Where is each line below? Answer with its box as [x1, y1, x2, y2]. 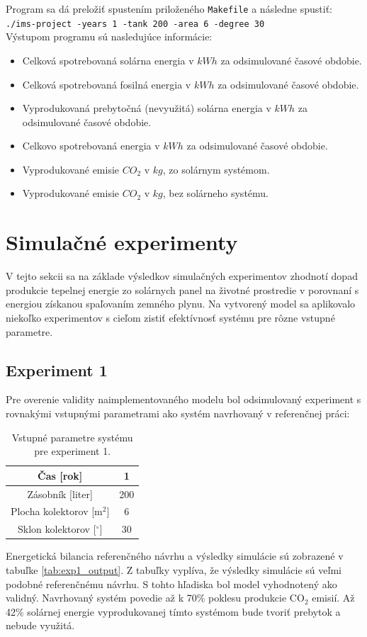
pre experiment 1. [34, 444, 111, 458]
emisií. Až [312, 590, 355, 605]
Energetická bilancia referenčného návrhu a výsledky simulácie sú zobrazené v [6, 548, 344, 563]
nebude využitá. [6, 618, 75, 633]
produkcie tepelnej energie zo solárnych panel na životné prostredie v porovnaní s [6, 282, 359, 297]
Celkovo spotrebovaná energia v [22, 138, 160, 153]
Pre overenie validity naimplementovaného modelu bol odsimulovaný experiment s [6, 392, 361, 407]
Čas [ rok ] [38, 468, 83, 483]
